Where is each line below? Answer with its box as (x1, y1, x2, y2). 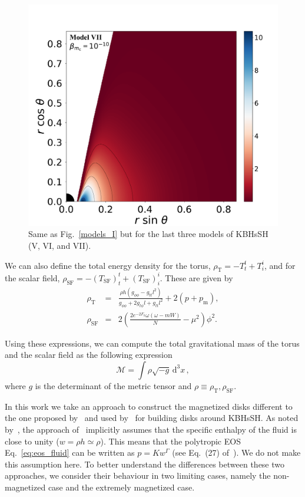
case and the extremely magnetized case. (48, 480, 195, 493)
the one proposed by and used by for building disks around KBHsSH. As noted (5, 412, 299, 424)
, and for (264, 259, 296, 271)
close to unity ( (5, 435, 59, 447)
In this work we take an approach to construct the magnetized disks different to (5, 400, 293, 412)
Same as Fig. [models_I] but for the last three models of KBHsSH (28, 228, 268, 240)
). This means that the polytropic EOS (100, 435, 241, 447)
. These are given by (160, 271, 233, 284)
